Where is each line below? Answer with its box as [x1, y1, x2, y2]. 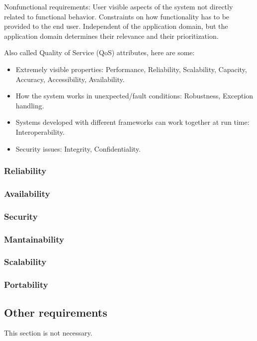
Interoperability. [15, 126, 65, 137]
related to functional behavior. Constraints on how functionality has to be [4, 11, 230, 21]
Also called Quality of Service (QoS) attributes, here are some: [4, 47, 195, 58]
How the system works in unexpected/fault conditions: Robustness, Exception [15, 90, 254, 101]
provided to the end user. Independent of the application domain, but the [4, 21, 228, 31]
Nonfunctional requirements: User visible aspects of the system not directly [4, 1, 233, 11]
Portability [4, 278, 48, 291]
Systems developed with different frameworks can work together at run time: [15, 117, 250, 127]
